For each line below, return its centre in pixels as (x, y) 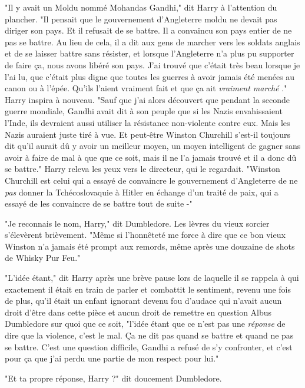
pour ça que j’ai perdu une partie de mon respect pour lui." (112, 358)
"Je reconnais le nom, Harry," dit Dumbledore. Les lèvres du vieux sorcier (137, 223)
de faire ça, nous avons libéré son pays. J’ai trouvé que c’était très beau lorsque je (152, 64)
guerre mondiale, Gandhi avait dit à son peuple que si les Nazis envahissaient (144, 111)
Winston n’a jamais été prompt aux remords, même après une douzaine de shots (150, 246)
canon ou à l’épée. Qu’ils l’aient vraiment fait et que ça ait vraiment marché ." (146, 88)
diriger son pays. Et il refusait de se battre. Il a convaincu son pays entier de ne (148, 30)
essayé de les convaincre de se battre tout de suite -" (99, 203)
